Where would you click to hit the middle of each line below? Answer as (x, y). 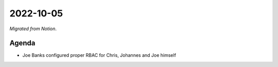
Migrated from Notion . (33, 29)
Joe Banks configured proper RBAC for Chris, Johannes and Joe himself (99, 55)
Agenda (22, 43)
